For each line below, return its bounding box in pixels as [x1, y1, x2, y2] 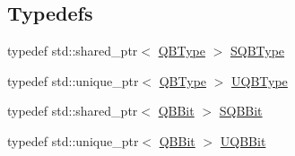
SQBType [230, 41, 285, 60]
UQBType [231, 71, 288, 90]
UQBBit [220, 131, 266, 150]
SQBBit [219, 101, 263, 120]
